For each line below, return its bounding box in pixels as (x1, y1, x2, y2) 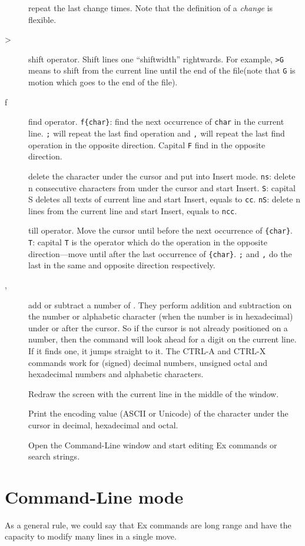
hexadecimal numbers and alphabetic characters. (28, 368, 204, 380)
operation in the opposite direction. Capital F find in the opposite (28, 138, 266, 151)
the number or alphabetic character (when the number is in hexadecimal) (28, 310, 293, 322)
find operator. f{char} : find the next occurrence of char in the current (28, 115, 284, 128)
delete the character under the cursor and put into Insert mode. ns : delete (28, 169, 296, 182)
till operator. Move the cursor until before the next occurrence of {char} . (28, 224, 293, 237)
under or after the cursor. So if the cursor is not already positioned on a (28, 321, 288, 334)
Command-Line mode (5, 484, 184, 508)
